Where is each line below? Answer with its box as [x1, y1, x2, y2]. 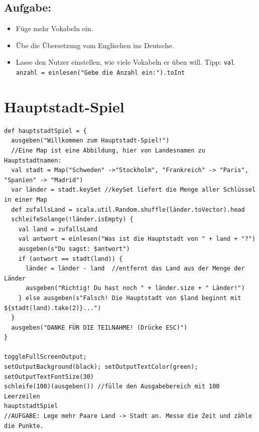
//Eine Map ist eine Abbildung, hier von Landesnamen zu [11, 147, 205, 155]
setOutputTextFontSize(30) [4, 373, 94, 380]
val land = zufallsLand [18, 225, 98, 233]
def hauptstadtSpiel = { [4, 127, 87, 134]
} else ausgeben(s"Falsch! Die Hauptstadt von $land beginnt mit [18, 294, 241, 302]
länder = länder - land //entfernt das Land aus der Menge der [25, 265, 245, 272]
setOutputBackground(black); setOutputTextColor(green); [4, 363, 198, 371]
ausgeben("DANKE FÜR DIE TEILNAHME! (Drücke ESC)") [11, 324, 188, 331]
